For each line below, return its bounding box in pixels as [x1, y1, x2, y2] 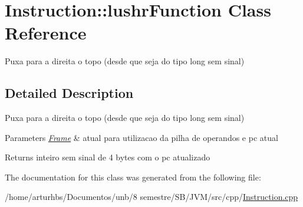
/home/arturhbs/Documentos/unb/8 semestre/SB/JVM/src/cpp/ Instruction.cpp [5, 190, 298, 203]
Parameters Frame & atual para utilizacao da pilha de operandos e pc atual [5, 131, 278, 143]
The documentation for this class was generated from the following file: [5, 170, 261, 183]
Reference [5, 21, 87, 45]
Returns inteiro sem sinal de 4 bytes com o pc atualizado [5, 151, 210, 163]
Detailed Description [5, 84, 134, 102]
